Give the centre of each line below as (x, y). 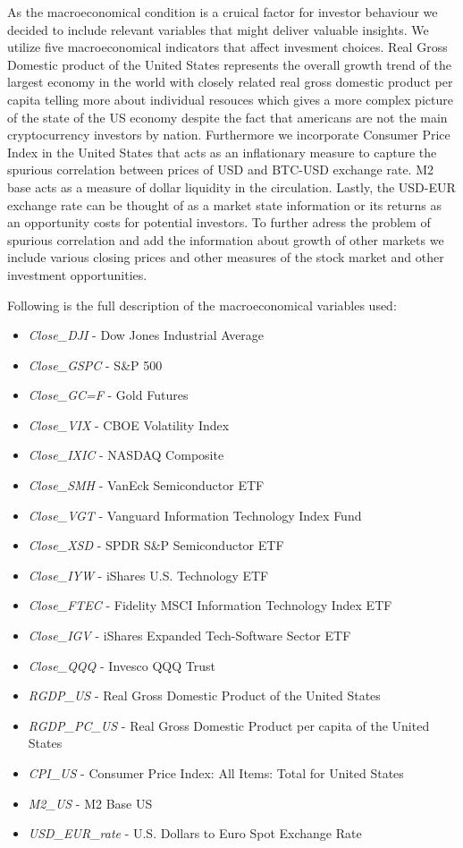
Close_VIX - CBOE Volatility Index (129, 424)
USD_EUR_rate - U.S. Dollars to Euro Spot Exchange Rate (195, 833)
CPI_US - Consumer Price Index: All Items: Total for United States (216, 773)
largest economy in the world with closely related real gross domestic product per (230, 82)
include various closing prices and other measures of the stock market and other (226, 257)
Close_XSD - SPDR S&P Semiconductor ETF (156, 545)
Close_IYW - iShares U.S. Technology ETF (148, 575)
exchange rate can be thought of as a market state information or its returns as (224, 204)
